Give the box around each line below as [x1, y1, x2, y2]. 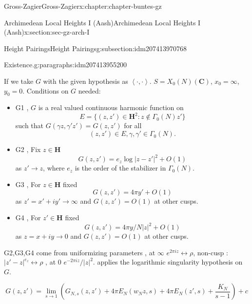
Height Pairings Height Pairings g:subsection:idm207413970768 [4, 43, 187, 53]
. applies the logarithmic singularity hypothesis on [93, 257, 243, 267]
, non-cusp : [193, 247, 228, 257]
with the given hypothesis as [43, 76, 128, 86]
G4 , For [15, 212, 41, 222]
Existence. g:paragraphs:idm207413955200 [4, 59, 127, 70]
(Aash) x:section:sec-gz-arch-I [4, 27, 90, 37]
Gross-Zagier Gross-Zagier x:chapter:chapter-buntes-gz [4, 1, 162, 11]
